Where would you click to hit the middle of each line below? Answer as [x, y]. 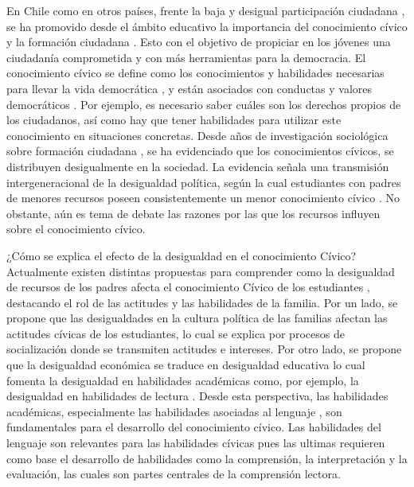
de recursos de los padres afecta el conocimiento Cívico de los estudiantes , [188, 287]
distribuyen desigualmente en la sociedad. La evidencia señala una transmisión [198, 166]
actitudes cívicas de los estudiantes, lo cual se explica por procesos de [176, 333]
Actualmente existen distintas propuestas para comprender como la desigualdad [201, 271]
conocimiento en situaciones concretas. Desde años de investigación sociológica [197, 135]
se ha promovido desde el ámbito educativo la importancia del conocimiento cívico [207, 26]
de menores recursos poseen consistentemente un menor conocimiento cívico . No [203, 198]
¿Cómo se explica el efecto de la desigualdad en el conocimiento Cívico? [182, 255]
